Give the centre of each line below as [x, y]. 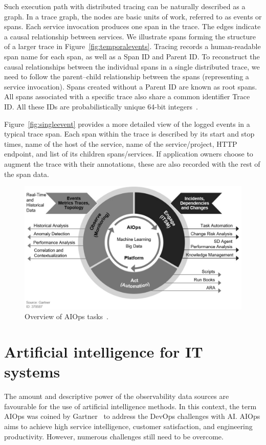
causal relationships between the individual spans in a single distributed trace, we [132, 66]
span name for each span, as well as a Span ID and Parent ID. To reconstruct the [132, 56]
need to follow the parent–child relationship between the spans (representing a [127, 76]
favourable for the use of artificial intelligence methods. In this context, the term [130, 406]
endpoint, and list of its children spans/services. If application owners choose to [129, 154]
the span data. [27, 174]
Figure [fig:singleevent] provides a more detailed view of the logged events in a [127, 124]
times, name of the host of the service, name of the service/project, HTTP [121, 143]
